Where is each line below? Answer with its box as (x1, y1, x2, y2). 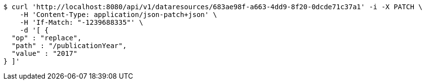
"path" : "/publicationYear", (11, 42, 127, 50)
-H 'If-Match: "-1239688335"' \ (19, 18, 143, 26)
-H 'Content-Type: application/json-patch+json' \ (19, 11, 217, 18)
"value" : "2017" (11, 50, 77, 57)
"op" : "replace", (11, 34, 82, 42)
